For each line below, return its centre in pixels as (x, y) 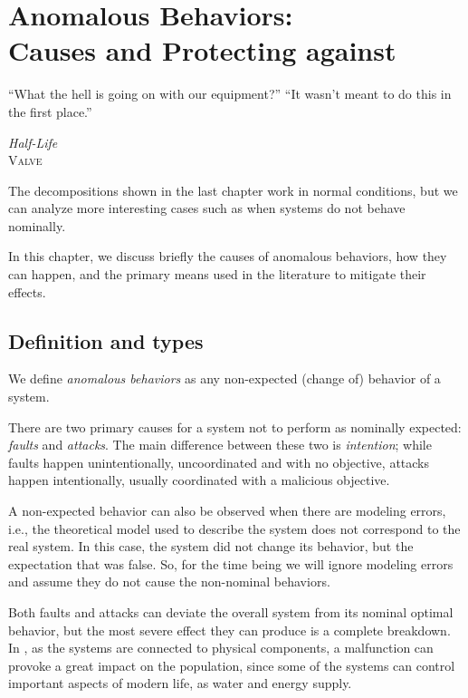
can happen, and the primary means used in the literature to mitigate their (217, 274)
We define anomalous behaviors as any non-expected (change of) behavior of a (224, 378)
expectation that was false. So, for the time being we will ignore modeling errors (231, 563)
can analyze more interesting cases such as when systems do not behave (207, 208)
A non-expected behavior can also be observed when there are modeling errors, (227, 511)
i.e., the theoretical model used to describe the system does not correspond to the (234, 528)
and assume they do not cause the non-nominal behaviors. (169, 582)
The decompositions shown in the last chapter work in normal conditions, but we (233, 190)
